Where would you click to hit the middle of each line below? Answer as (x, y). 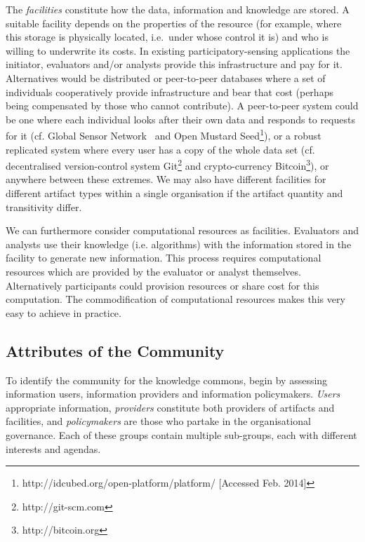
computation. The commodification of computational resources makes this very (175, 299)
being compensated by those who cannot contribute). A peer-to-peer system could (182, 106)
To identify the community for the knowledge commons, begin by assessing (167, 380)
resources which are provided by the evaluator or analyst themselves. (153, 271)
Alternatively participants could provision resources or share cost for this (162, 285)
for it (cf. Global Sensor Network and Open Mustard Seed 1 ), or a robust (164, 134)
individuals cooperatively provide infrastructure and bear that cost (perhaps (170, 92)
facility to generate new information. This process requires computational (164, 258)
